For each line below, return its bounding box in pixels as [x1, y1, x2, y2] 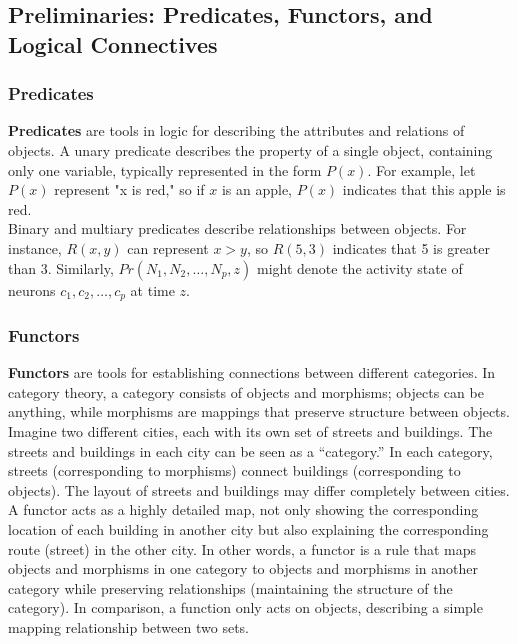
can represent [127, 237, 209, 258]
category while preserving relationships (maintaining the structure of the [8, 577, 453, 598]
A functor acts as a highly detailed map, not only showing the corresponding [8, 499, 479, 520]
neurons [8, 279, 56, 300]
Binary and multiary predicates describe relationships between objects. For [8, 218, 467, 239]
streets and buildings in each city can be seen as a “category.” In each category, [8, 440, 493, 461]
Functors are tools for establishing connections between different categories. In [8, 362, 496, 383]
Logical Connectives [8, 28, 218, 59]
